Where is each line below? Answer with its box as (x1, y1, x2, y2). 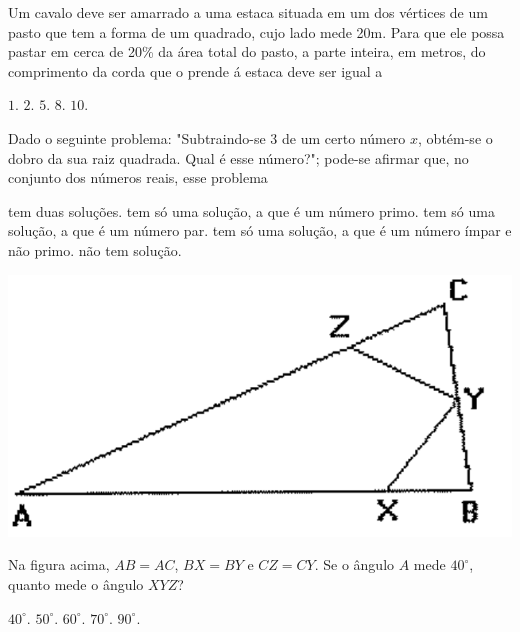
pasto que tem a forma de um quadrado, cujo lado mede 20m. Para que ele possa (8, 21, 505, 42)
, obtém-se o (418, 127, 493, 148)
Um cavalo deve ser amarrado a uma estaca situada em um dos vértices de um (8, 2, 488, 22)
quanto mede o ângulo (8, 574, 144, 595)
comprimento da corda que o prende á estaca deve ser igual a (8, 60, 383, 81)
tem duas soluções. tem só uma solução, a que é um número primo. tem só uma (8, 200, 495, 221)
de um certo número (282, 127, 406, 148)
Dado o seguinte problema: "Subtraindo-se (8, 127, 266, 148)
